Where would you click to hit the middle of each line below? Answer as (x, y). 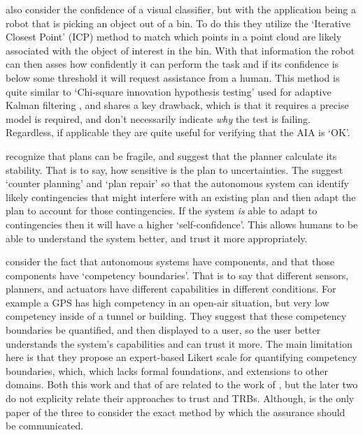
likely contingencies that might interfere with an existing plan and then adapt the (181, 197)
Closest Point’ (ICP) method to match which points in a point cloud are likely (174, 37)
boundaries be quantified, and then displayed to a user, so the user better (163, 330)
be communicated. (45, 426)
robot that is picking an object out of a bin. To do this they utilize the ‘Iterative (178, 23)
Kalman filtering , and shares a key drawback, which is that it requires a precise (177, 105)
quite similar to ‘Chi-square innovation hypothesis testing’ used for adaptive (169, 91)
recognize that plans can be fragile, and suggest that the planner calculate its (171, 155)
